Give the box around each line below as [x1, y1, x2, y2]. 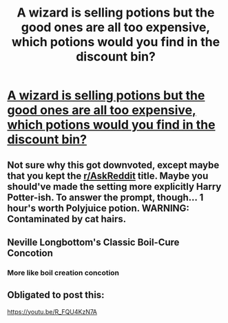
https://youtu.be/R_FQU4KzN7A [7, 307, 98, 315]
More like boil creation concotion [7, 268, 119, 277]
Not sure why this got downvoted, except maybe [7, 159, 220, 170]
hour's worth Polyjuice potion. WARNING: [7, 202, 189, 214]
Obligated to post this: [7, 289, 105, 301]
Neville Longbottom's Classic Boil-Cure [7, 236, 180, 248]
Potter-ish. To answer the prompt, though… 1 [7, 191, 204, 203]
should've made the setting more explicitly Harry [7, 181, 222, 193]
